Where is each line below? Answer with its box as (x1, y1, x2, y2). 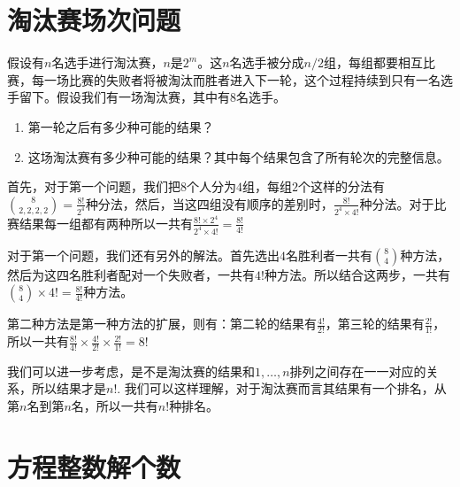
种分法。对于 (359, 194, 434, 213)
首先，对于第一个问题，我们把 (7, 177, 180, 196)
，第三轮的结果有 (325, 314, 425, 333)
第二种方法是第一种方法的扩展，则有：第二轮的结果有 (7, 314, 317, 333)
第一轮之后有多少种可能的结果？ (27, 117, 214, 135)
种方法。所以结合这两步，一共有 (264, 265, 450, 283)
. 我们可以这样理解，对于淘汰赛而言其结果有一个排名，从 (117, 379, 447, 398)
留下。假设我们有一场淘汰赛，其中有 (19, 88, 230, 106)
